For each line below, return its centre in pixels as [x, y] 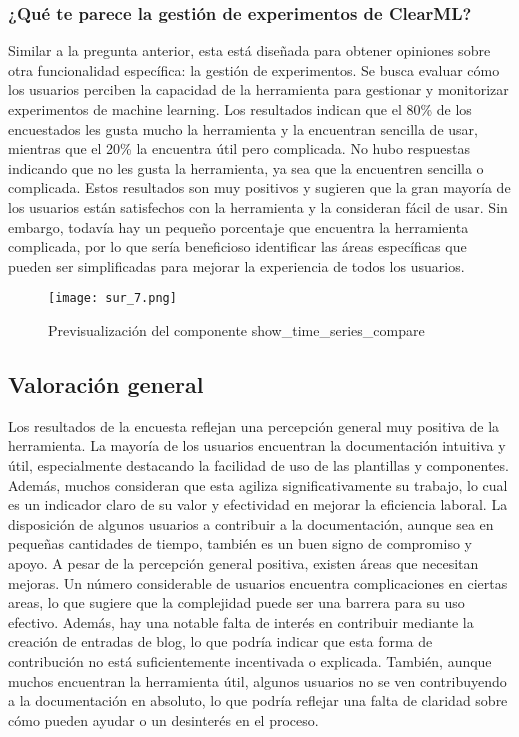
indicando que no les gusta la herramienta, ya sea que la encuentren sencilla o [246, 167]
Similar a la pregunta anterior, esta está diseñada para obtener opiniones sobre [249, 50]
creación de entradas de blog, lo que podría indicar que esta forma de [220, 641]
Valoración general [106, 383]
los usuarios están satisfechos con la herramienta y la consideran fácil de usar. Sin [258, 206]
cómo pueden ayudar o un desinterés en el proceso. [163, 719]
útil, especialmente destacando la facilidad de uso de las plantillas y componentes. [258, 464]
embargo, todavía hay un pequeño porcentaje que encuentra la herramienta [238, 226]
